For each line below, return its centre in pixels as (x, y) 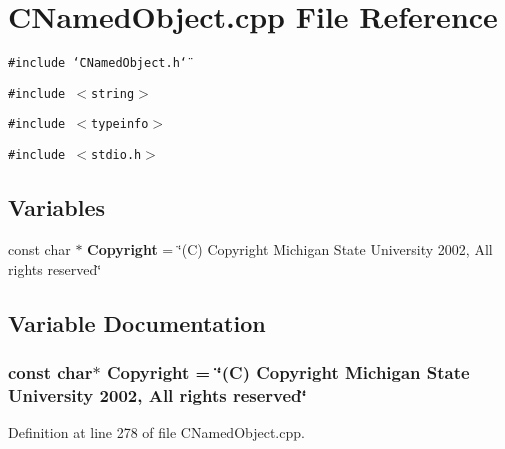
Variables (57, 207)
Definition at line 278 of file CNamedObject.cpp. (156, 432)
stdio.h (116, 155)
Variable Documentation (137, 322)
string (113, 93)
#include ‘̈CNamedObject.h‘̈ (97, 63)
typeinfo (120, 124)
